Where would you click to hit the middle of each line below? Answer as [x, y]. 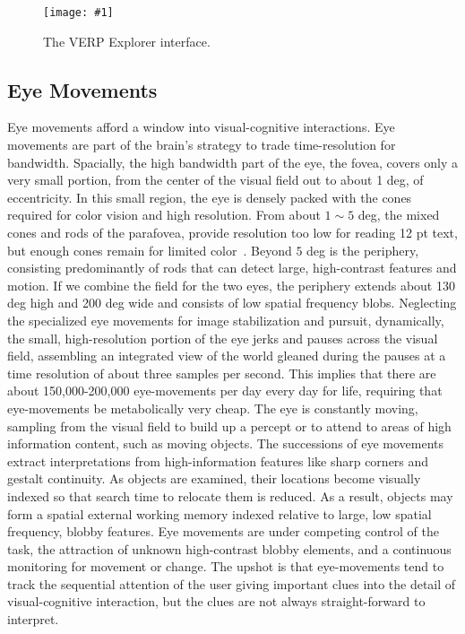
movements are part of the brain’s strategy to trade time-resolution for [202, 145]
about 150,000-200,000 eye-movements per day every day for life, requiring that [225, 391]
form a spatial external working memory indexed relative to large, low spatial [220, 513]
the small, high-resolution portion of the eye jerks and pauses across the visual [223, 338]
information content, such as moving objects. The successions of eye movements [226, 443]
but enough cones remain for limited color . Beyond [150, 250]
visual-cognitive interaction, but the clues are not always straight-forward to [216, 601]
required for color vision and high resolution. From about [164, 215]
